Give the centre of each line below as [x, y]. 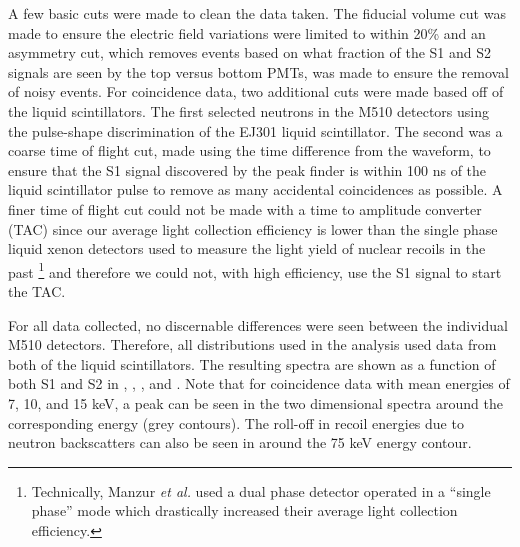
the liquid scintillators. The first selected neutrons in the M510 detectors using [248, 110]
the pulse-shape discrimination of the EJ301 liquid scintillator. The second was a [255, 130]
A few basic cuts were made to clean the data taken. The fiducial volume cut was [257, 13]
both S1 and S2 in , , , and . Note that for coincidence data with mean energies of [259, 383]
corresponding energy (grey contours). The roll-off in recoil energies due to [236, 422]
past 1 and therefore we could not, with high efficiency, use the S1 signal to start [255, 270]
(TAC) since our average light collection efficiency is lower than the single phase [253, 228]
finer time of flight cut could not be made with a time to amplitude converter [245, 208]
